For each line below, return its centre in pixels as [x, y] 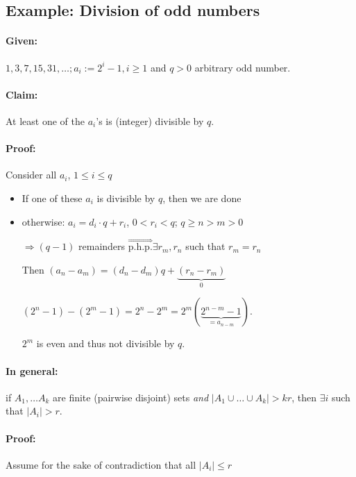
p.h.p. [140, 248]
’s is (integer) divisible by [150, 120]
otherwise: [43, 221]
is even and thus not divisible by [105, 343]
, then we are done [202, 198]
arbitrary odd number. [243, 67]
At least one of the [45, 120]
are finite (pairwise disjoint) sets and [131, 397]
